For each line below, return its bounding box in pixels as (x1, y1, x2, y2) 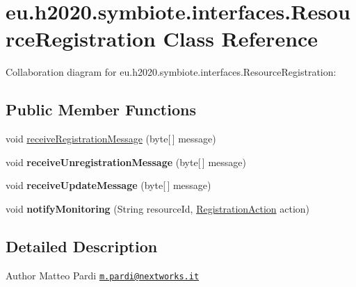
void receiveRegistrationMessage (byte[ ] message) (6, 131, 216, 146)
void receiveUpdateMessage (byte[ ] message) (6, 178, 211, 192)
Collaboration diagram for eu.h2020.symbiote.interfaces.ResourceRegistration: (6, 65, 337, 79)
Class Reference (163, 24, 318, 53)
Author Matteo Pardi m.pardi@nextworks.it (6, 268, 200, 282)
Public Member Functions (6, 99, 196, 120)
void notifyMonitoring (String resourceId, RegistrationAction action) (6, 201, 310, 215)
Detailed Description (6, 235, 158, 256)
